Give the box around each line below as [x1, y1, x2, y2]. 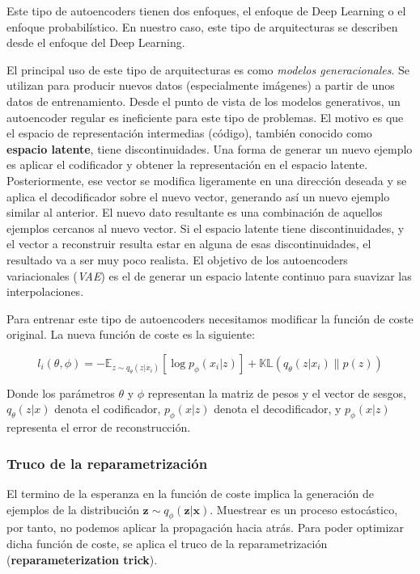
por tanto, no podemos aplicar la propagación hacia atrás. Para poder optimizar [6, 519, 405, 536]
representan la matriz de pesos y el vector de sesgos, [147, 384, 406, 401]
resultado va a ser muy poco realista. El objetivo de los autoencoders [6, 251, 348, 268]
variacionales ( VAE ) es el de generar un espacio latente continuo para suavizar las [6, 267, 412, 284]
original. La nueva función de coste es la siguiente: [6, 326, 255, 343]
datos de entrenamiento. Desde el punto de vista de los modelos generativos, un [6, 92, 401, 109]
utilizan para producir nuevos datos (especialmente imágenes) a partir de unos [6, 77, 395, 94]
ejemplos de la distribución [6, 500, 139, 517]
